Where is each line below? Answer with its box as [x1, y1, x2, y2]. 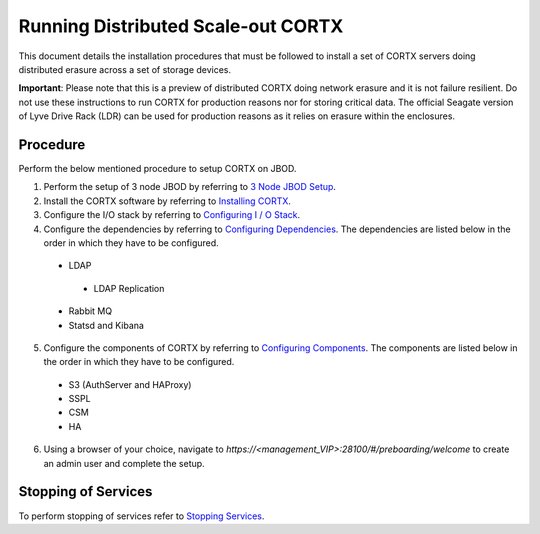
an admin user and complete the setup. [43, 457, 205, 469]
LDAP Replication [93, 282, 165, 294]
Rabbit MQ [68, 305, 113, 317]
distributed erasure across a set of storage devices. [18, 63, 232, 75]
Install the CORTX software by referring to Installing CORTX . [43, 195, 292, 207]
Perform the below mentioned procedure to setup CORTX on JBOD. [18, 163, 297, 175]
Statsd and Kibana [68, 319, 145, 331]
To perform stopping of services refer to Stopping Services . [18, 510, 265, 522]
